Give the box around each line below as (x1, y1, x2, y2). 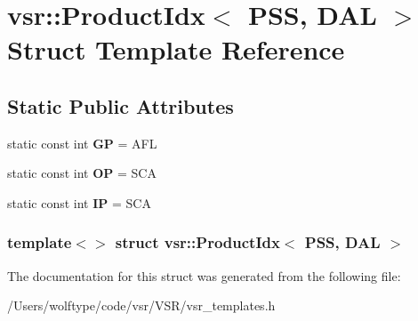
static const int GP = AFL (7, 133, 157, 152)
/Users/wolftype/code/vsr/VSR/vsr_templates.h (7, 296, 276, 315)
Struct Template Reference (7, 31, 345, 68)
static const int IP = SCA (7, 193, 151, 212)
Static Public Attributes (7, 92, 234, 119)
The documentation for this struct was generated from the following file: (7, 266, 401, 285)
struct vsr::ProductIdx (115, 231, 280, 253)
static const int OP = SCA (7, 164, 157, 182)
